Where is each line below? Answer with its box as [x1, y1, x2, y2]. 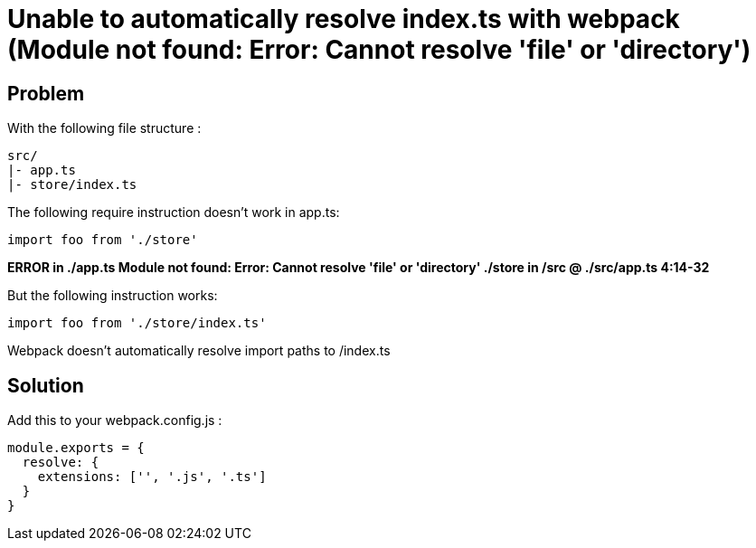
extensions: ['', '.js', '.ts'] [37, 469, 267, 485]
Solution [7, 373, 84, 397]
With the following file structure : [7, 120, 202, 137]
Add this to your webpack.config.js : [7, 412, 222, 429]
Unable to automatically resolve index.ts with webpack [7, 4, 680, 34]
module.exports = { [7, 440, 145, 456]
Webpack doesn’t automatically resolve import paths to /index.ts [7, 343, 391, 359]
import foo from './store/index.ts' [7, 316, 267, 331]
